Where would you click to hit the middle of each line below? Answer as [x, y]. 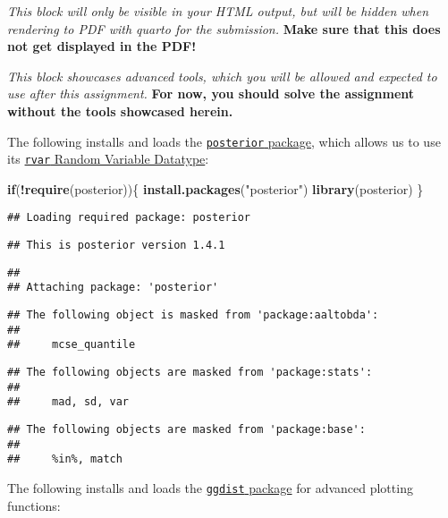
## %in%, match [65, 459]
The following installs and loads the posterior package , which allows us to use [224, 141]
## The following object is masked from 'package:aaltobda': [193, 315]
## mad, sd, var [68, 402]
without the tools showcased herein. [120, 110]
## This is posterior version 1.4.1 [116, 246]
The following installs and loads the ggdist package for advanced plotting [210, 488]
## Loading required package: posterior [129, 218]
